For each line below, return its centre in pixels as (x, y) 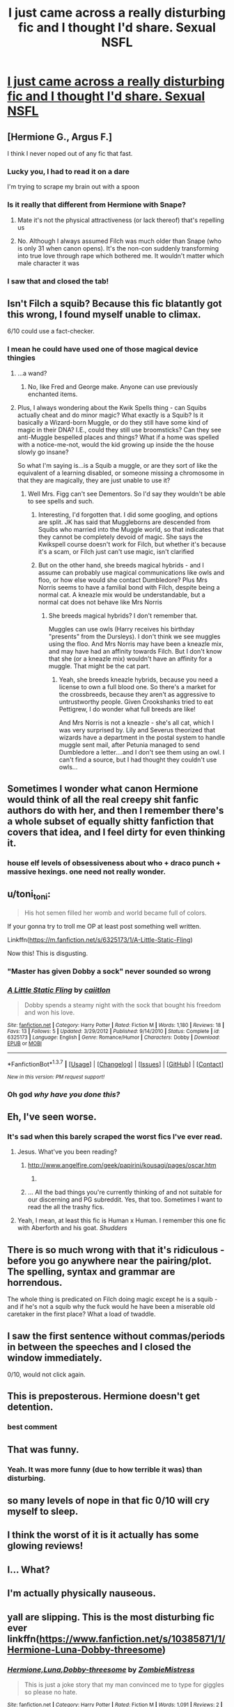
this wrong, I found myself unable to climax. (104, 314)
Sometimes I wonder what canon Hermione (103, 789)
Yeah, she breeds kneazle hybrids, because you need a (138, 679)
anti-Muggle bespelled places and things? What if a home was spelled (118, 437)
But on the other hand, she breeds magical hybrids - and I (121, 565)
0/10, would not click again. (46, 1375)
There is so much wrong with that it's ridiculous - (116, 1250)
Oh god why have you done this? (64, 1094)
